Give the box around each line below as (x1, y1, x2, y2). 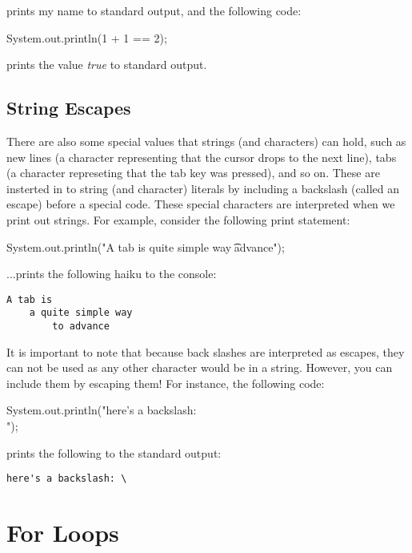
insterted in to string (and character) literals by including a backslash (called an (6, 180, 399, 196)
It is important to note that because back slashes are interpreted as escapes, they (6, 343, 405, 360)
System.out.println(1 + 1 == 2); (6, 29, 167, 46)
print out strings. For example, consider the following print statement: (6, 211, 350, 228)
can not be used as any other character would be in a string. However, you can (6, 359, 393, 376)
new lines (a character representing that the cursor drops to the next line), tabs (6, 148, 397, 165)
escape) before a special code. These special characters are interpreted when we (6, 196, 395, 212)
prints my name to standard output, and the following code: (6, 2, 302, 18)
